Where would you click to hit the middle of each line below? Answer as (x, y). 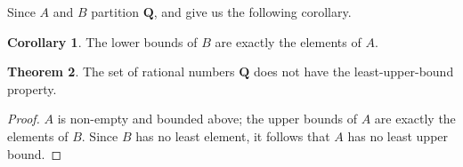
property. (32, 88)
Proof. (24, 119)
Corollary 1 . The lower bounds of (102, 41)
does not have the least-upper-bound (353, 72)
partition (115, 12)
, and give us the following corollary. (252, 12)
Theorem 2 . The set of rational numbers (121, 72)
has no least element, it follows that (233, 135)
